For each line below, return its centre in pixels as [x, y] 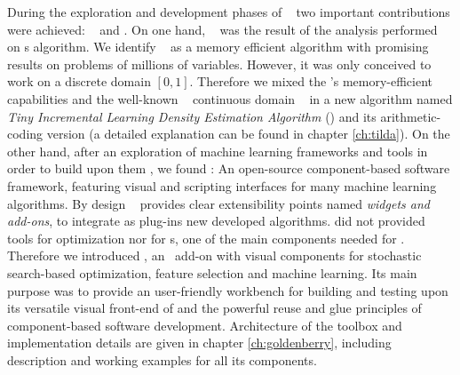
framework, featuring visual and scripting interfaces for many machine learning [222, 185]
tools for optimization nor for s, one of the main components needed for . [206, 238]
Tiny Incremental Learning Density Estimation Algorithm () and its [192, 116]
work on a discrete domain [79, 81]
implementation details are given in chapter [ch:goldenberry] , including [199, 343]
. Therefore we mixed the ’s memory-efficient [311, 81]
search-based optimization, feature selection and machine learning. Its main [212, 272]
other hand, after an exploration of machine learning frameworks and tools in [218, 151]
